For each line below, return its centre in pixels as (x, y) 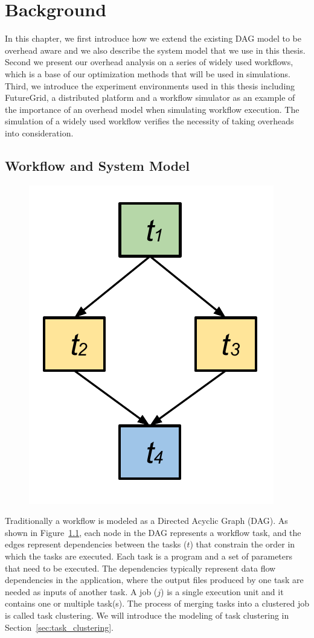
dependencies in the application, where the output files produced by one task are (154, 580)
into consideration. (39, 132)
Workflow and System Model (97, 165)
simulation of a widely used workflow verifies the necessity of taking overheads (149, 121)
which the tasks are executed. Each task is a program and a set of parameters (149, 556)
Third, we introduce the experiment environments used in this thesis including (150, 85)
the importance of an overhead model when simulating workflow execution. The (152, 109)
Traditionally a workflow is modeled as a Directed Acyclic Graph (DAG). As (146, 521)
